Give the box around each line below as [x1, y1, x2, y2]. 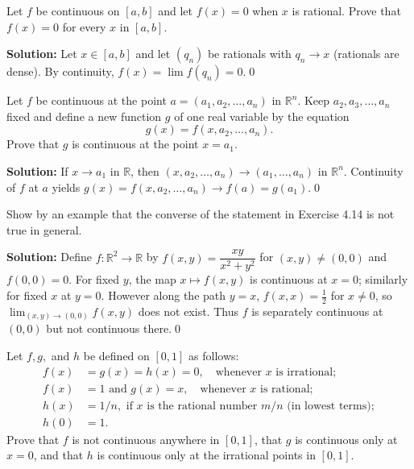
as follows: [188, 347, 239, 363]
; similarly [358, 271, 408, 288]
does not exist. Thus [138, 302, 238, 319]
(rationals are [333, 45, 400, 62]
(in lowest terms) [287, 400, 371, 412]
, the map [128, 271, 176, 288]
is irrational [275, 366, 333, 378]
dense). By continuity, [6, 63, 114, 80]
